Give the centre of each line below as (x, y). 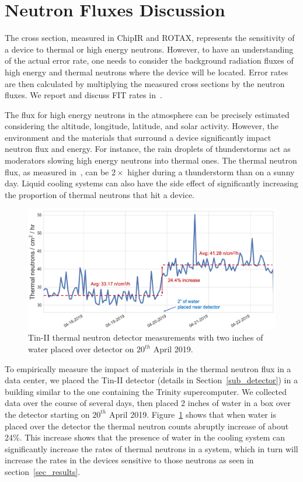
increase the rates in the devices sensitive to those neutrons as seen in (129, 460)
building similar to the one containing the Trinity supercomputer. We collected (146, 391)
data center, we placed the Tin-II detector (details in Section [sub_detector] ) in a (151, 380)
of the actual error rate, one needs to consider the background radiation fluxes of (149, 60)
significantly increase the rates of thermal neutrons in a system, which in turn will (151, 448)
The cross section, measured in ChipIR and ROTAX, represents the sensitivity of (150, 38)
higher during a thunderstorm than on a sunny (211, 171)
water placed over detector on (81, 349)
